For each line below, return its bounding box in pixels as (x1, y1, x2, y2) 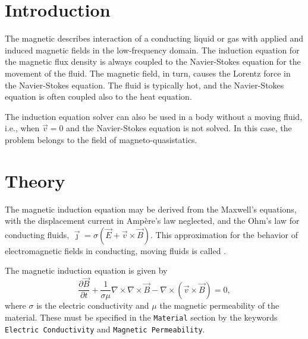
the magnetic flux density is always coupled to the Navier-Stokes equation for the (5, 55, 301, 68)
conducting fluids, (5, 228, 70, 240)
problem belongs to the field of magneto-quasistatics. (5, 133, 197, 145)
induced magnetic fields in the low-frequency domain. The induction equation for (5, 43, 300, 56)
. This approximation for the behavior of (150, 228, 298, 240)
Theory (5, 168, 65, 192)
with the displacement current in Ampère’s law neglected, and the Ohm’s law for (5, 214, 300, 227)
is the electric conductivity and (36, 299, 149, 312)
